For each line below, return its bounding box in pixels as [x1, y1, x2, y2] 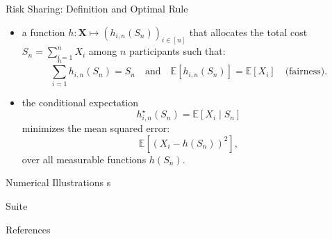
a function [22, 24, 65, 39]
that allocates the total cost [189, 24, 308, 39]
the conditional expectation [22, 95, 139, 110]
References [6, 222, 51, 236]
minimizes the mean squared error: [22, 121, 170, 135]
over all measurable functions [22, 151, 147, 166]
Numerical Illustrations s [6, 175, 111, 190]
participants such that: [129, 44, 226, 58]
